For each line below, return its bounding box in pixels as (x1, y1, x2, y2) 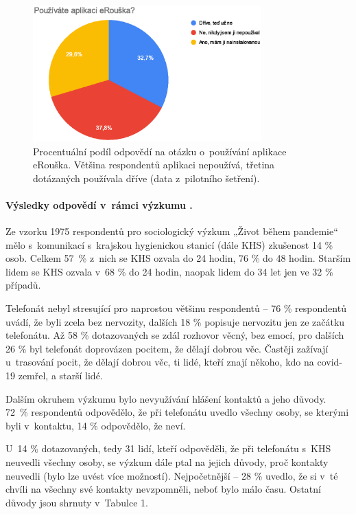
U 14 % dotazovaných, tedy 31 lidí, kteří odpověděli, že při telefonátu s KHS (5, 441, 331, 456)
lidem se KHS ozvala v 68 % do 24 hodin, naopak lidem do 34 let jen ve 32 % (5, 264, 333, 278)
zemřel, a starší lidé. (18, 368, 103, 383)
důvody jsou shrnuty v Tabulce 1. (5, 495, 148, 509)
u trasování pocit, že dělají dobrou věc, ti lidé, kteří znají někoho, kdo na (5, 355, 314, 369)
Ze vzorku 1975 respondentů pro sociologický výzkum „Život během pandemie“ (5, 224, 338, 238)
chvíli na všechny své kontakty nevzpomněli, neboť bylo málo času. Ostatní (5, 482, 321, 496)
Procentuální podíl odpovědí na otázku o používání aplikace (33, 144, 287, 158)
